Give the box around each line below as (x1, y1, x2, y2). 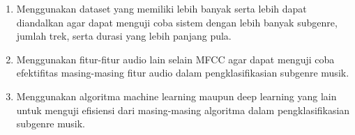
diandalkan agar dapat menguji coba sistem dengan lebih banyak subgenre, (16, 15, 338, 29)
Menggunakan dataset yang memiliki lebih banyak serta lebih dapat (16, 1, 307, 15)
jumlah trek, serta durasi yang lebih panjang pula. (16, 29, 232, 43)
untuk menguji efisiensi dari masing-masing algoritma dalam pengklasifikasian (16, 102, 350, 117)
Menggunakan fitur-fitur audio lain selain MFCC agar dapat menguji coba (16, 51, 335, 66)
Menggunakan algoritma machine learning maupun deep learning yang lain (16, 88, 337, 103)
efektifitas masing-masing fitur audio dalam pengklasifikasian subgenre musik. (16, 65, 349, 80)
